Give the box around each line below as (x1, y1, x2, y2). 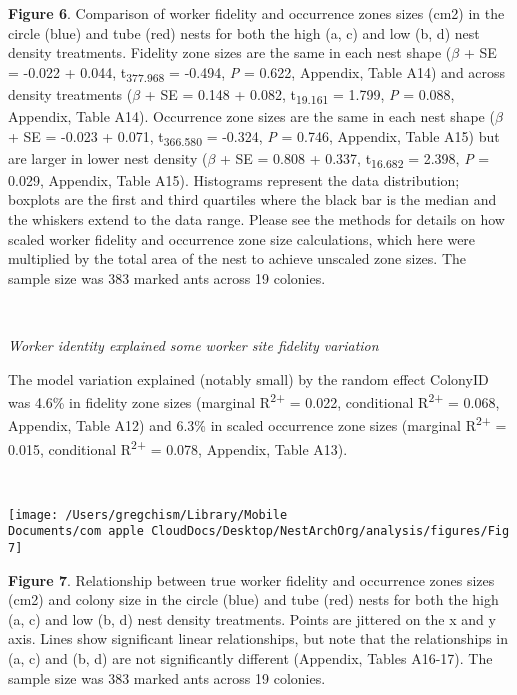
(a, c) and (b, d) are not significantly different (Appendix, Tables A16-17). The (8, 647, 493, 668)
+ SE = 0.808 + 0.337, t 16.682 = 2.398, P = (220, 147, 490, 171)
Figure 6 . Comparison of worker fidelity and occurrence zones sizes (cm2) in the (8, 3, 505, 23)
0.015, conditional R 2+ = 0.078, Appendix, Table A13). (8, 435, 348, 459)
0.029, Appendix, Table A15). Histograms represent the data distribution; (8, 169, 460, 190)
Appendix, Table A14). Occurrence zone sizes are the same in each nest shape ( (8, 106, 495, 127)
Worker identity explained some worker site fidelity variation (8, 335, 379, 356)
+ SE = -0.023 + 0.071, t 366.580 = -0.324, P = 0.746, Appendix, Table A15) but (8, 125, 500, 149)
